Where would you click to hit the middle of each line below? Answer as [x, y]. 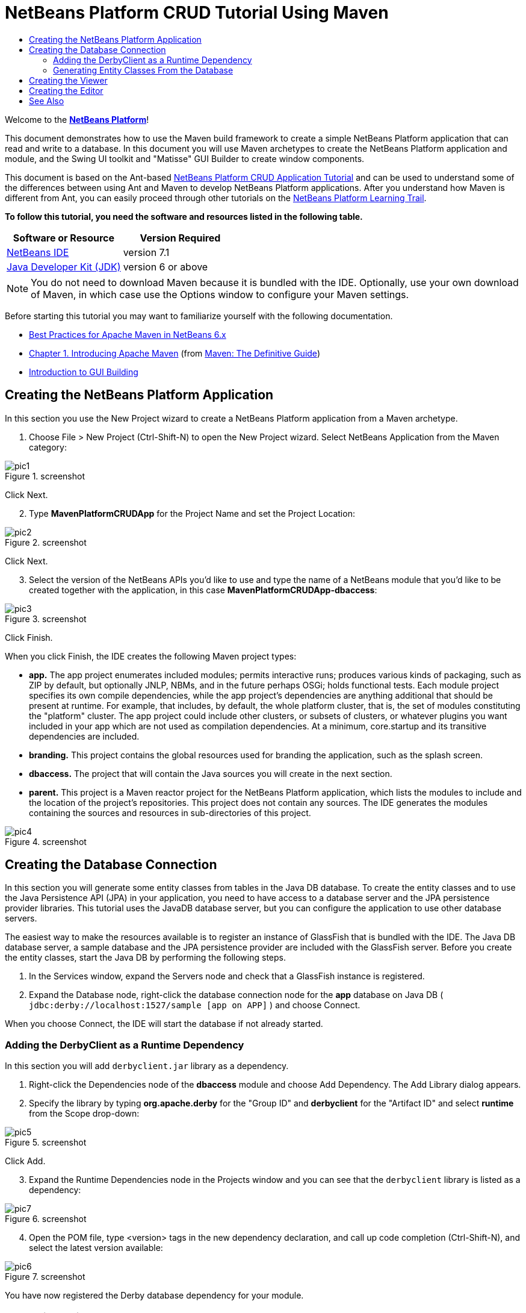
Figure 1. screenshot [45, 476]
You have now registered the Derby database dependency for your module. [154, 1296]
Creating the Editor [66, 90]
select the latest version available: [96, 1248]
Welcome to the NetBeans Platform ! [77, 119]
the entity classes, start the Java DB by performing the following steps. [145, 958]
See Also [47, 101]
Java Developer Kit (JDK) [64, 267]
